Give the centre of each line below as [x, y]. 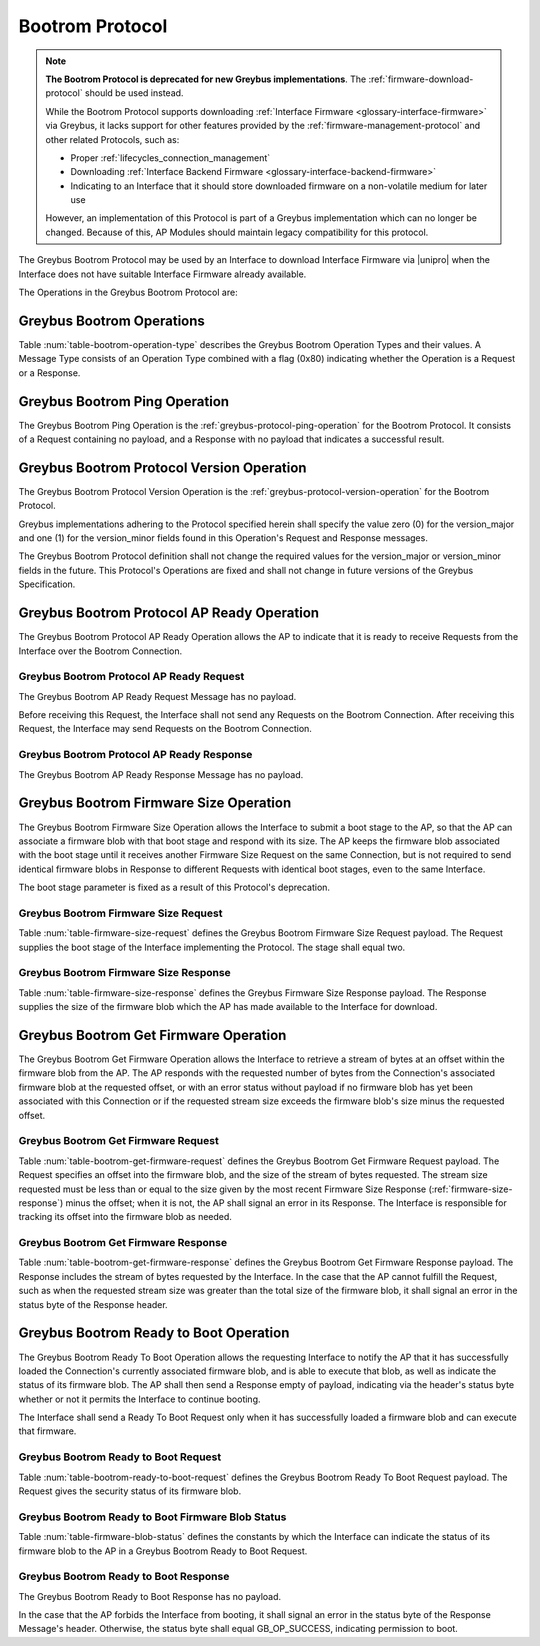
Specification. [47, 584]
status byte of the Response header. [93, 1304]
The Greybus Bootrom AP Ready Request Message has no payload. [157, 696]
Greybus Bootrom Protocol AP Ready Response [135, 755]
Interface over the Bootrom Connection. [100, 651]
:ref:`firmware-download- [421, 79]
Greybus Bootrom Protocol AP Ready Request [131, 677]
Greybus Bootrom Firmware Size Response [125, 973]
